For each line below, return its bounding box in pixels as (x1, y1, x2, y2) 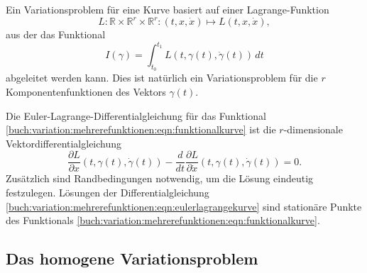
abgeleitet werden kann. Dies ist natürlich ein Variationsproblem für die (6, 70, 318, 85)
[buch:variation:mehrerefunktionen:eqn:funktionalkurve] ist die (6, 122, 276, 137)
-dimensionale (283, 122, 343, 137)
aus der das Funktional (6, 27, 106, 42)
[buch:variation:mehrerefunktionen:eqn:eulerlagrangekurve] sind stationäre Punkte (6, 199, 362, 213)
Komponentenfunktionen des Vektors (6, 84, 166, 99)
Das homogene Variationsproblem (6, 247, 258, 269)
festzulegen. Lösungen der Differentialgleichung (6, 185, 209, 200)
